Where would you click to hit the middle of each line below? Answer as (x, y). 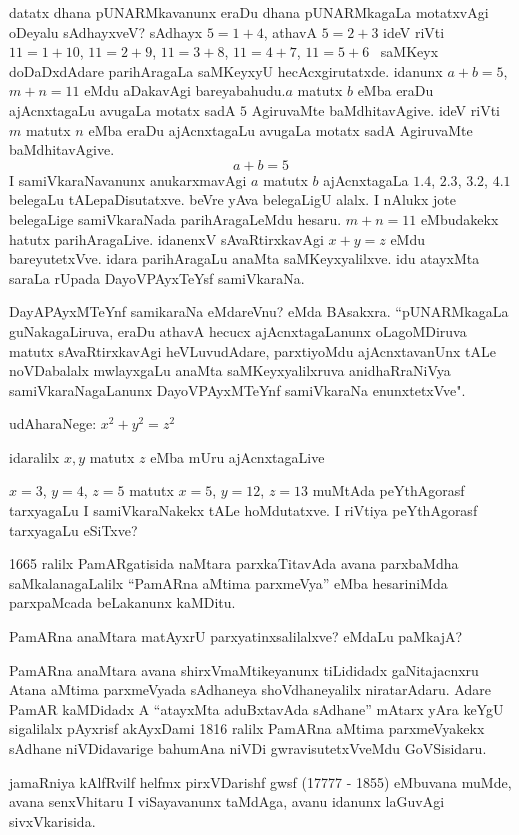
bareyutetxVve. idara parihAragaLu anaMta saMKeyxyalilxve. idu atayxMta (244, 258)
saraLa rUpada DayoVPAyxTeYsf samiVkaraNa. (157, 277)
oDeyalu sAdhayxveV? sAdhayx (106, 31)
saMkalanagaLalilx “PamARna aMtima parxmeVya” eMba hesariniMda (228, 582)
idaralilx (34, 456)
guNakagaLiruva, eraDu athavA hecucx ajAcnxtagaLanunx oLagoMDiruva (238, 330)
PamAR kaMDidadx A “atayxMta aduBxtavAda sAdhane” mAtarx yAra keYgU (256, 708)
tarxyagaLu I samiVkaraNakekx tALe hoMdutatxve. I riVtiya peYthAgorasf (243, 510)
